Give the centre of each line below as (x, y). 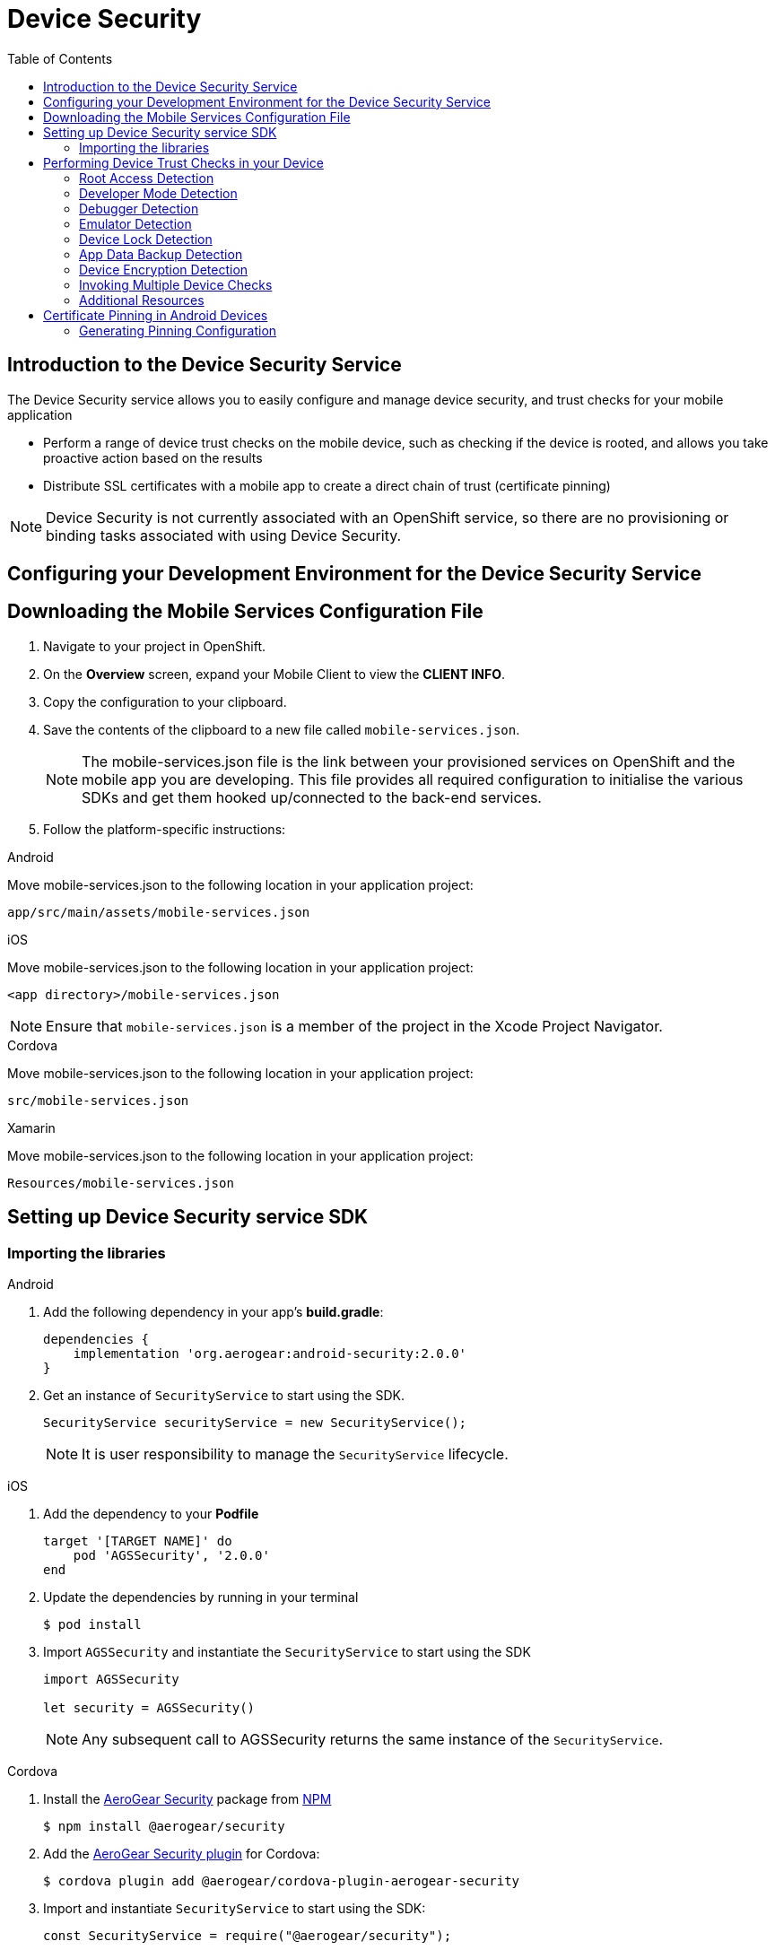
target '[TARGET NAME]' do (138, 1541)
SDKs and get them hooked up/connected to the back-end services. (312, 797)
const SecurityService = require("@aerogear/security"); (248, 1936)
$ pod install (92, 1625)
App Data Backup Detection (161, 254)
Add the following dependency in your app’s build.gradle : (213, 1312)
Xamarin (31, 1127)
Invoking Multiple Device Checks (176, 284)
